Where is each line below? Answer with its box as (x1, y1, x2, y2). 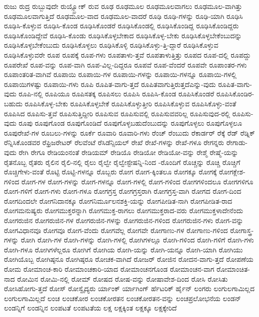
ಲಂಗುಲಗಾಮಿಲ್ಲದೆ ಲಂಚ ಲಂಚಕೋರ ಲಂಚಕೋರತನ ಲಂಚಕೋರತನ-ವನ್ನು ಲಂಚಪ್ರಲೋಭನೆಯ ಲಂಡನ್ (4, 293, 241, 303)
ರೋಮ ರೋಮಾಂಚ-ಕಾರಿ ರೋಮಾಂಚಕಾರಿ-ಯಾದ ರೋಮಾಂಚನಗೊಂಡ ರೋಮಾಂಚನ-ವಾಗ (4, 264, 215, 274)
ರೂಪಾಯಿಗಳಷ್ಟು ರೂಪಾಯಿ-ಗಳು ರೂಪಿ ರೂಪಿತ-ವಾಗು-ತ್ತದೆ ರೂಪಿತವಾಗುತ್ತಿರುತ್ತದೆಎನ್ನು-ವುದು (4, 79, 216, 89)
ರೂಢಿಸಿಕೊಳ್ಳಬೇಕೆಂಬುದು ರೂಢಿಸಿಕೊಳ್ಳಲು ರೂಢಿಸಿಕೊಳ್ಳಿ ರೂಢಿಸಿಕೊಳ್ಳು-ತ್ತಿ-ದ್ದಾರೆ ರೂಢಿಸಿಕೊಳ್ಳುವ (4, 40, 219, 50)
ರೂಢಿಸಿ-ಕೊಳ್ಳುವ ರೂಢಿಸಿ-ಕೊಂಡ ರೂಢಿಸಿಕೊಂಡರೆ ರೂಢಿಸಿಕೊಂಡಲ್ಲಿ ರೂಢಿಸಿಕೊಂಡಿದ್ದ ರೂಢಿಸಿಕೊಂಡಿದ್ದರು (4, 20, 239, 31)
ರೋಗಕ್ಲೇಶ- (219, 166, 246, 177)
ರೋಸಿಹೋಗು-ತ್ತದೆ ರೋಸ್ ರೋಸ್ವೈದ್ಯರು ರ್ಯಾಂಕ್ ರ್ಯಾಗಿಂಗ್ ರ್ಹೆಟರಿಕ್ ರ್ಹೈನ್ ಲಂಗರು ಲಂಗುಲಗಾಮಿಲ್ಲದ (4, 283, 255, 294)
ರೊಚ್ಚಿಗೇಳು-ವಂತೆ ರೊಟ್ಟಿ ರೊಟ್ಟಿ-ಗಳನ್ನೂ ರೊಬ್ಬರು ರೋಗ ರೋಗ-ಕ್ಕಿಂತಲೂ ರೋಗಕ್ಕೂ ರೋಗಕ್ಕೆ (4, 166, 217, 177)
